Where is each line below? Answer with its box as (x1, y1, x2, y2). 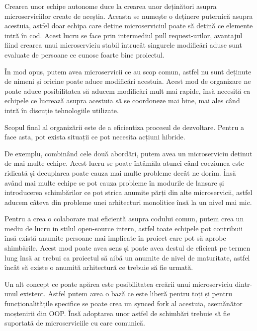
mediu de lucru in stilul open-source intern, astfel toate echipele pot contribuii (4, 223, 243, 233)
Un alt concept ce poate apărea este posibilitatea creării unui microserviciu (4, 278, 233, 289)
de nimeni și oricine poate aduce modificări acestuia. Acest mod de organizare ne (4, 76, 251, 86)
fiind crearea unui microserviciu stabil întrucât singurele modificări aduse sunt (4, 40, 242, 50)
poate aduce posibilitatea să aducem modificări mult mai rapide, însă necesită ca (4, 85, 251, 96)
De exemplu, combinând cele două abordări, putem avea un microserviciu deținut (4, 148, 253, 158)
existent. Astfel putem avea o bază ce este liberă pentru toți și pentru (20, 288, 233, 299)
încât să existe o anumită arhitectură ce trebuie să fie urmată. (4, 262, 193, 272)
